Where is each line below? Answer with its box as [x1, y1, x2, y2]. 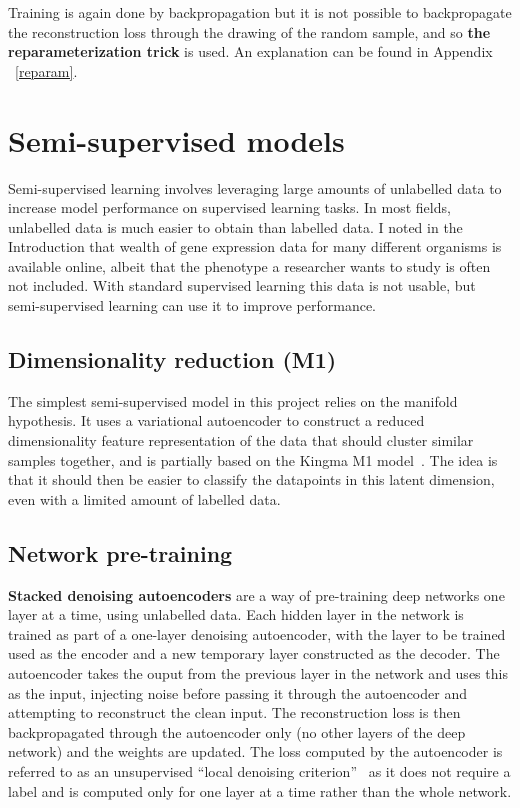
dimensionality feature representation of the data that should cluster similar [8, 430, 474, 451]
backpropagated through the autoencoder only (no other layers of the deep [8, 721, 466, 742]
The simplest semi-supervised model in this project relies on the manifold [8, 390, 458, 411]
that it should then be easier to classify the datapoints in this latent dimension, [8, 469, 495, 490]
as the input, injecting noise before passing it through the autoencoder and [8, 682, 467, 703]
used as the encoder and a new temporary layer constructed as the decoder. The [8, 643, 500, 664]
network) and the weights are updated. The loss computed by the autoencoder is [8, 741, 503, 762]
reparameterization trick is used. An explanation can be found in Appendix [8, 41, 493, 62]
